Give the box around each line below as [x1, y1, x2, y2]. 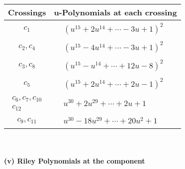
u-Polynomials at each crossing [54, 6, 177, 18]
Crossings [8, 6, 46, 18]
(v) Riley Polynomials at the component [4, 156, 145, 166]
